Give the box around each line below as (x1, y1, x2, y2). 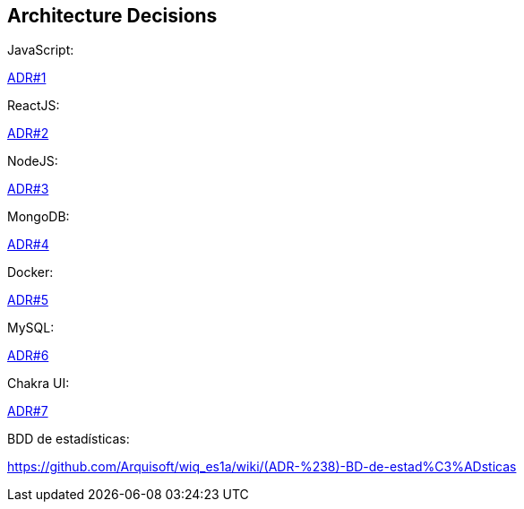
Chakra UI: (7, 375, 70, 392)
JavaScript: (7, 42, 74, 58)
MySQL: (7, 320, 55, 336)
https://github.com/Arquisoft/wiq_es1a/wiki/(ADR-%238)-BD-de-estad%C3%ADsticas (7, 459, 517, 475)
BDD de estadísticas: (7, 431, 130, 447)
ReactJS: (7, 98, 60, 114)
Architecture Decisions (7, 4, 218, 27)
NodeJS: (7, 153, 58, 169)
